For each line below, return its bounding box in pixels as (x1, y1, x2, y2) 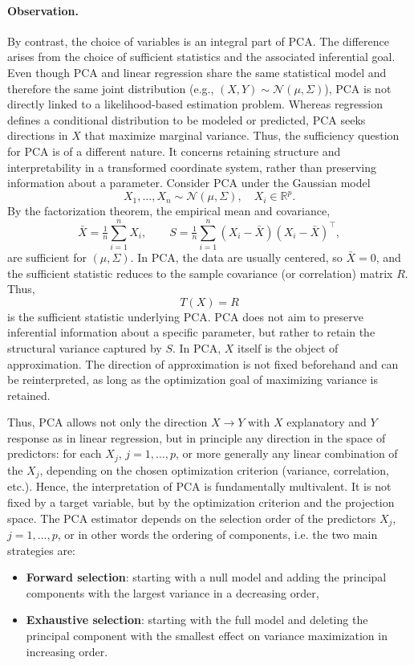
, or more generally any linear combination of (175, 445, 398, 462)
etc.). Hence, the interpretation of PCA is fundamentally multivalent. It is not (7, 478, 392, 495)
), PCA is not (324, 80, 392, 96)
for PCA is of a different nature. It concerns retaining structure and (7, 142, 341, 159)
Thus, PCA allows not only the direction (7, 414, 208, 430)
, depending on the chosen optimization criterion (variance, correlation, (39, 461, 389, 478)
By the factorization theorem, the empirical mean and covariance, (7, 202, 331, 219)
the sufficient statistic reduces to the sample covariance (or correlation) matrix (7, 264, 393, 281)
